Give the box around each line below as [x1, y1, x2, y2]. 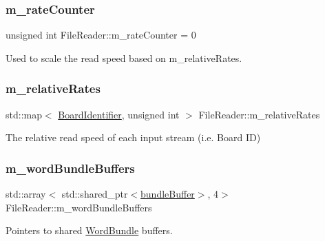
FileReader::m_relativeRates [198, 107, 320, 121]
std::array [6, 187, 46, 201]
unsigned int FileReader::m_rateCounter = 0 [6, 28, 196, 42]
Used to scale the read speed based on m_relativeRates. [6, 50, 242, 65]
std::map [6, 107, 42, 121]
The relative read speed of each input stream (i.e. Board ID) [6, 130, 261, 145]
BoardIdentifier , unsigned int [58, 107, 180, 121]
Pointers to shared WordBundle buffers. [6, 223, 173, 238]
